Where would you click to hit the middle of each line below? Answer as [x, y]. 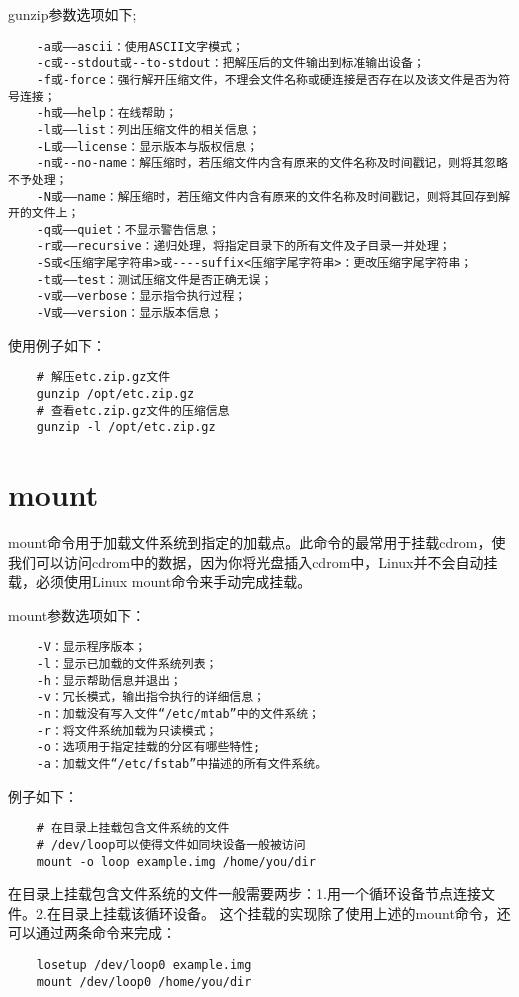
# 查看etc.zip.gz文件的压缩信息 [133, 410]
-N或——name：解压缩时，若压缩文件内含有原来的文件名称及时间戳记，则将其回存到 [267, 196]
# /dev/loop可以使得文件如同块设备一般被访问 [171, 844]
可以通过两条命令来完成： [92, 932]
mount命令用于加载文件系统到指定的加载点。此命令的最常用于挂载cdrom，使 [257, 542]
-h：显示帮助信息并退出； [109, 680]
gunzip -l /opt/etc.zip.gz [126, 427]
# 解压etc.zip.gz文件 [103, 377]
